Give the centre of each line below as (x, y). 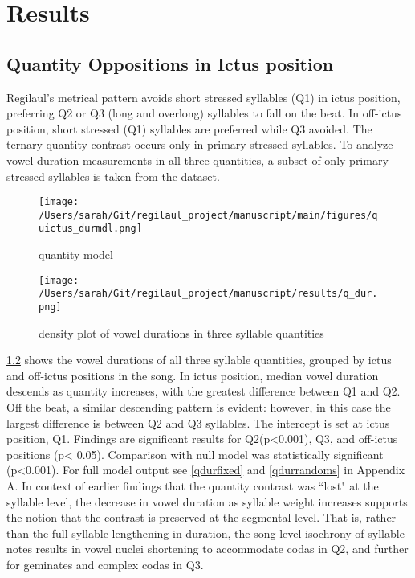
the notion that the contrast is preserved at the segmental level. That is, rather (201, 517)
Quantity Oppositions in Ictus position (170, 63)
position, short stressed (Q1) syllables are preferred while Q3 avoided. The (189, 128)
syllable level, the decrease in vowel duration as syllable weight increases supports (207, 501)
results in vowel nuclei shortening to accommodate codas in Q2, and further (222, 549)
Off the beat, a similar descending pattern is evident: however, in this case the (199, 407)
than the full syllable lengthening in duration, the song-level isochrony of (185, 533)
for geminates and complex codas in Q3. (105, 564)
